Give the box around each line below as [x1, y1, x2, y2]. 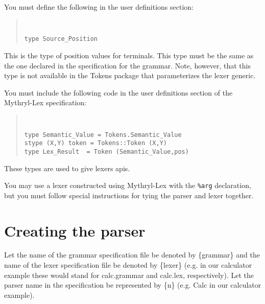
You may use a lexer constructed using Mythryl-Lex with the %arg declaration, [4, 180, 251, 191]
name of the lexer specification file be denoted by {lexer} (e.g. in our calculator [4, 260, 252, 270]
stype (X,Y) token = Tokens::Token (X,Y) [24, 139, 167, 147]
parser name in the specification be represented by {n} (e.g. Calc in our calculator [4, 279, 261, 290]
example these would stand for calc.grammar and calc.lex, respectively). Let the [4, 269, 254, 280]
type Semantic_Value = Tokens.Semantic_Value [24, 131, 182, 138]
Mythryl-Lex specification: [4, 97, 86, 108]
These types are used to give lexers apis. [4, 162, 130, 173]
